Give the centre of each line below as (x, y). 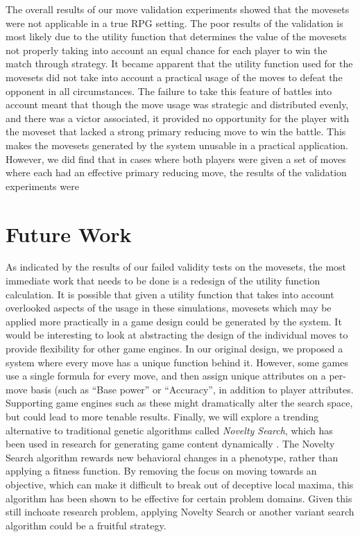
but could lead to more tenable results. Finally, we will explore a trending (162, 416)
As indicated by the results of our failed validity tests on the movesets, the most (176, 267)
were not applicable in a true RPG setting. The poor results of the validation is (174, 23)
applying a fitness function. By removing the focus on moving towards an (161, 471)
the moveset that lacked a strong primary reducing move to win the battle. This (176, 131)
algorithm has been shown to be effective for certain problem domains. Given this (179, 498)
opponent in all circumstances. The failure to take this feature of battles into (169, 91)
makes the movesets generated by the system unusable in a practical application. (177, 145)
